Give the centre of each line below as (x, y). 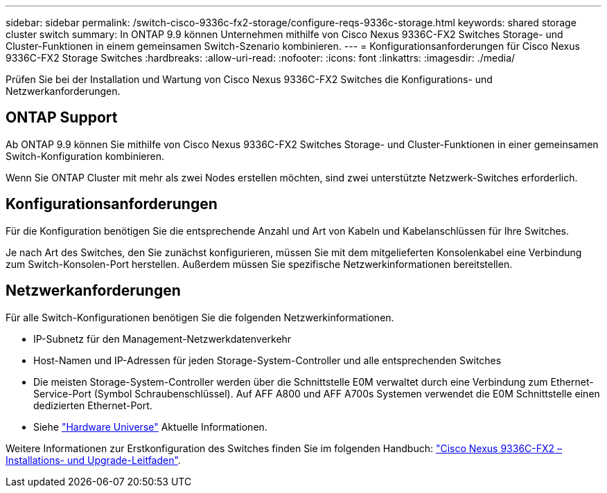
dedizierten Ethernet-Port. (93, 405)
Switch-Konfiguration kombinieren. (85, 156)
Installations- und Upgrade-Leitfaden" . (93, 460)
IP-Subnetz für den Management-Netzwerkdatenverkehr (162, 339)
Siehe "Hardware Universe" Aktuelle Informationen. (150, 427)
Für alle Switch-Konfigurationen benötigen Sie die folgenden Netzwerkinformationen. (200, 317)
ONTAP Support (62, 118)
